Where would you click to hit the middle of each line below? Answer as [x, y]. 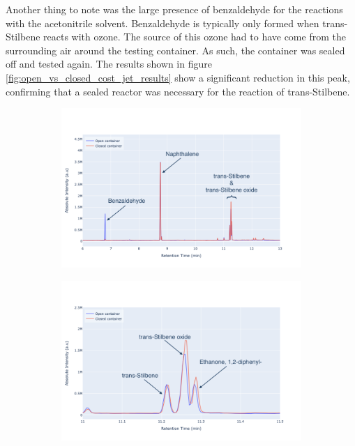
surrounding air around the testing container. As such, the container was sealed [175, 50]
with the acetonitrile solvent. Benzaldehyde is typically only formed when [163, 23]
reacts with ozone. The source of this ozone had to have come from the [195, 37]
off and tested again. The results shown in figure [109, 64]
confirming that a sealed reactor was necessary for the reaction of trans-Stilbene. [178, 91]
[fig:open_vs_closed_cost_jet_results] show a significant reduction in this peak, [178, 77]
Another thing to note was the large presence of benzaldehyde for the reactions [174, 9]
